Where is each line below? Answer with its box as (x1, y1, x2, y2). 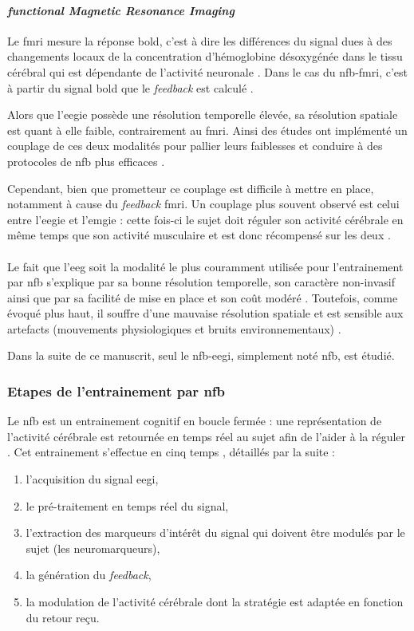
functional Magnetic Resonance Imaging (7, 2, 235, 18)
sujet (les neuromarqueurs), (26, 539, 160, 556)
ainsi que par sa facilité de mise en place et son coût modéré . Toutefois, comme (7, 289, 398, 306)
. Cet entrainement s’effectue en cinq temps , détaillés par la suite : (7, 444, 335, 460)
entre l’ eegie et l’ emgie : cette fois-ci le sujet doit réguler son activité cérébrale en (7, 211, 404, 227)
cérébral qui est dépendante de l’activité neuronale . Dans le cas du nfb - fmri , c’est (7, 63, 408, 80)
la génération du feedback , (26, 566, 152, 583)
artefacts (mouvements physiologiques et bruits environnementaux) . (7, 320, 341, 337)
